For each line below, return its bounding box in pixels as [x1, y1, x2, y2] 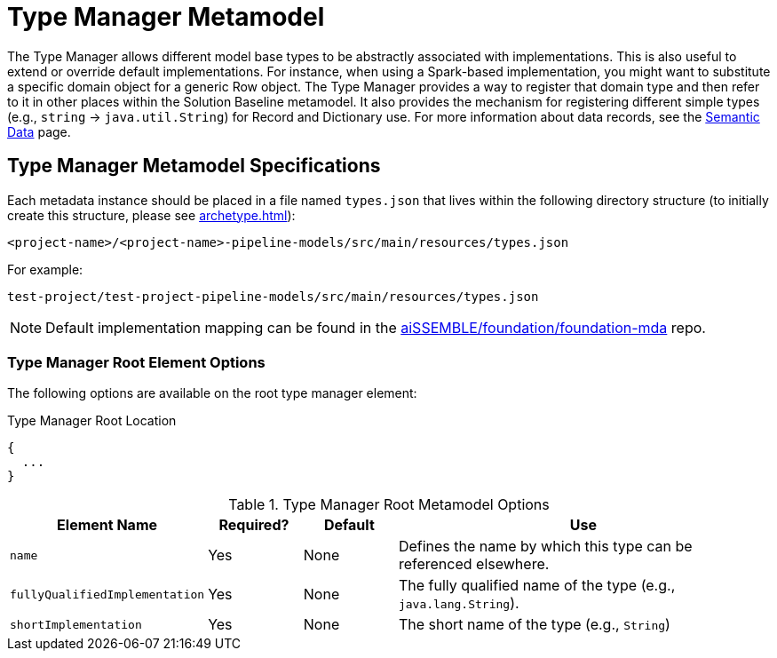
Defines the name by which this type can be [398, 537, 693, 556]
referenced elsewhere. [398, 555, 550, 574]
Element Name [57, 516, 158, 535]
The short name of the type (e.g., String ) [398, 615, 670, 634]
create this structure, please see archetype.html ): [7, 207, 296, 223]
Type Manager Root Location [7, 413, 177, 429]
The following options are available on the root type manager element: [7, 385, 417, 401]
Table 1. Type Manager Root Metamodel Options [228, 495, 550, 514]
